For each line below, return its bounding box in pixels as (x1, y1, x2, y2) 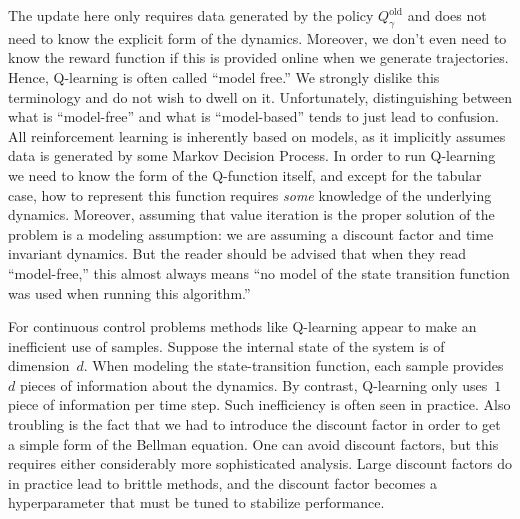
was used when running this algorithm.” (8, 282, 251, 303)
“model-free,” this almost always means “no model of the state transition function (8, 262, 510, 283)
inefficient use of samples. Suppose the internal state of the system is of (8, 335, 445, 356)
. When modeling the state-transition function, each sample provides (83, 355, 504, 376)
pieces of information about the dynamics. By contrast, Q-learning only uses (19, 374, 488, 395)
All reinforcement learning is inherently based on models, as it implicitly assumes (8, 125, 506, 146)
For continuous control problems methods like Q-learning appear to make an (8, 316, 477, 337)
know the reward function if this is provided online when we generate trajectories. (8, 47, 509, 68)
